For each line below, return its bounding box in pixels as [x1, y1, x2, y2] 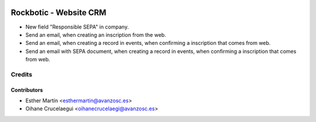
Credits [11, 70, 32, 78]
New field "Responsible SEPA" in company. [25, 23, 129, 30]
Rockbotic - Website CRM [11, 8, 107, 18]
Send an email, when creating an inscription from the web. [25, 31, 166, 38]
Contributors [11, 86, 43, 93]
